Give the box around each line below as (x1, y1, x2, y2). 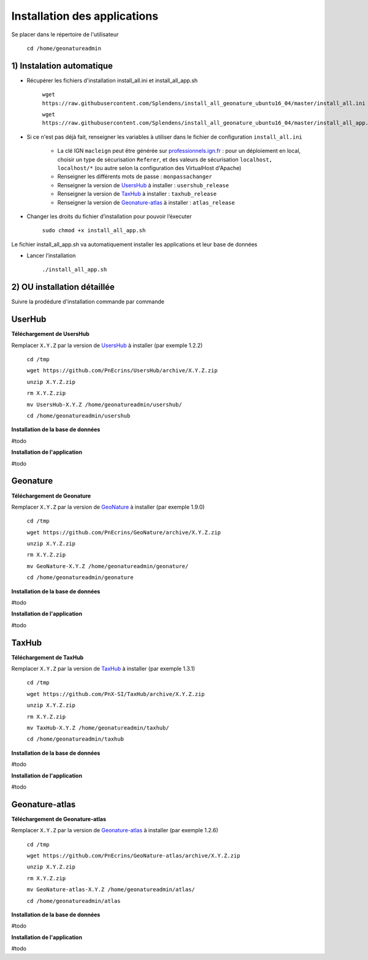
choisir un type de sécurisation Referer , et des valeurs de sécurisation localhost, (57, 155, 273, 163)
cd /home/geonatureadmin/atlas (26, 897, 121, 904)
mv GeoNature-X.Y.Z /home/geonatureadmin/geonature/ (26, 563, 189, 569)
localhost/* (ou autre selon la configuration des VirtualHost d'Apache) (57, 164, 242, 171)
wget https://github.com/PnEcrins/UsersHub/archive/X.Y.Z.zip (26, 367, 218, 374)
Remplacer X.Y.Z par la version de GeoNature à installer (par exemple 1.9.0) (11, 503, 205, 510)
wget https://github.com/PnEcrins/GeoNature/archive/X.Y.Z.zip (26, 529, 221, 536)
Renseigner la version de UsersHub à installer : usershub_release (57, 181, 229, 189)
